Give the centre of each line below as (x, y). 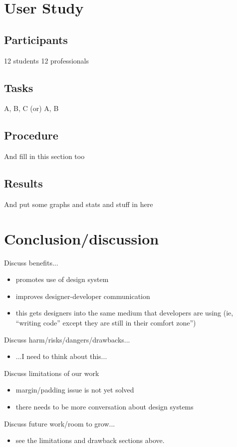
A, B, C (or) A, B (31, 108)
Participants (36, 39)
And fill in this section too (44, 156)
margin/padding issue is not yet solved (75, 390)
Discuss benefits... (31, 262)
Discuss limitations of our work (52, 373)
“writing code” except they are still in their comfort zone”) (106, 323)
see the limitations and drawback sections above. (90, 440)
